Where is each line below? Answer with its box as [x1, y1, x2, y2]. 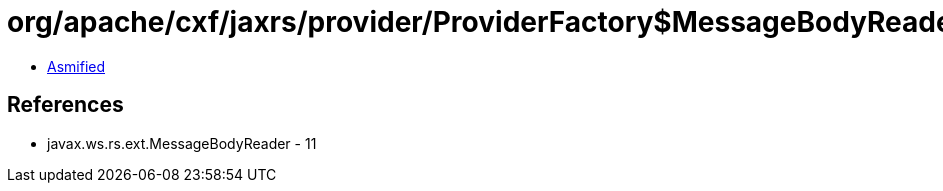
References [7, 92, 124, 118]
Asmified [47, 57, 106, 75]
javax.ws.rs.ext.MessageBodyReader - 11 [47, 134, 317, 152]
